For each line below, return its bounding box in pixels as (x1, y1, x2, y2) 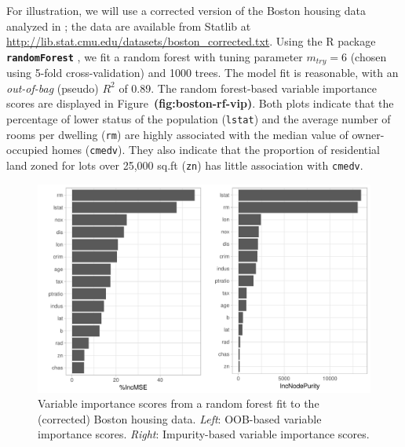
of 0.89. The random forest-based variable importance (119, 79, 377, 96)
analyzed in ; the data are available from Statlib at (6, 17, 251, 34)
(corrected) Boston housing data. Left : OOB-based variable (38, 410, 322, 427)
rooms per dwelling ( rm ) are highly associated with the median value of (6, 126, 348, 142)
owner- (352, 126, 385, 142)
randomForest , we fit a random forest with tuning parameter (6, 48, 303, 64)
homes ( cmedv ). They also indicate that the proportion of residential (51, 141, 380, 158)
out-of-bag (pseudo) (6, 79, 99, 96)
